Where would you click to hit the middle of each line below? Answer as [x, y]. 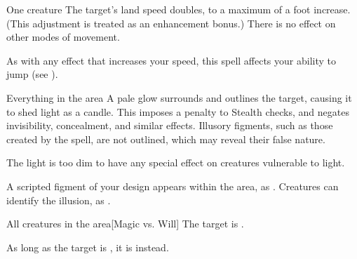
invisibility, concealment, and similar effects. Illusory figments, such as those [170, 125]
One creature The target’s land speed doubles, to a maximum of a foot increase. [178, 9]
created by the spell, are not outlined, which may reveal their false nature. [166, 139]
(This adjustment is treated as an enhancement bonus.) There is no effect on [171, 23]
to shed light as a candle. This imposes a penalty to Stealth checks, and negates [178, 111]
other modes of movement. [63, 37]
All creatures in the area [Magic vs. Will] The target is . [125, 224]
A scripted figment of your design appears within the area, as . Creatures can [173, 186]
